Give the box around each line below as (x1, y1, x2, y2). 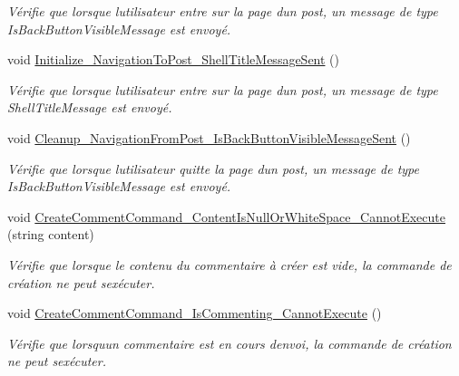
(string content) (7, 225, 94, 244)
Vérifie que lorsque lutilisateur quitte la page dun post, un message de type (7, 159, 419, 178)
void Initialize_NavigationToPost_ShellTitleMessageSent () (7, 50, 340, 69)
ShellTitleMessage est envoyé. (7, 98, 172, 117)
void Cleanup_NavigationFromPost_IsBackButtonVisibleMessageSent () (7, 128, 411, 147)
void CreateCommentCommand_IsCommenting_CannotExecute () (7, 304, 382, 323)
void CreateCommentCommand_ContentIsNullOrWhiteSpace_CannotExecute (7, 207, 445, 226)
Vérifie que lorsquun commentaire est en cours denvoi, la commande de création (7, 333, 452, 352)
